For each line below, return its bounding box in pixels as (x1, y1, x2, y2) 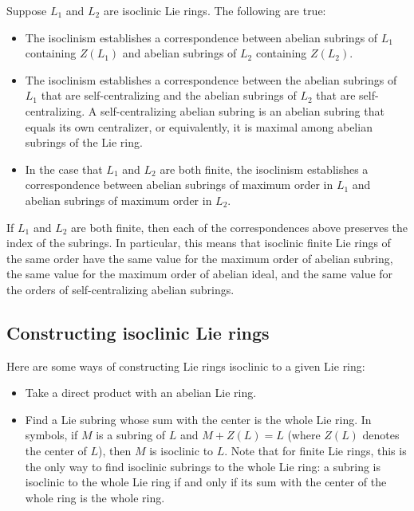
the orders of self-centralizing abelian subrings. (6, 281, 235, 297)
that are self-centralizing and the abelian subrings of (41, 87, 297, 104)
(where (287, 426, 321, 443)
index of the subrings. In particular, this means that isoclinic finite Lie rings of (6, 234, 391, 251)
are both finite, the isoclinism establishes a (160, 160, 369, 177)
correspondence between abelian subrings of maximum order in (25, 176, 333, 193)
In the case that (25, 160, 103, 177)
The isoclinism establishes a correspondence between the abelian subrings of (25, 71, 397, 88)
